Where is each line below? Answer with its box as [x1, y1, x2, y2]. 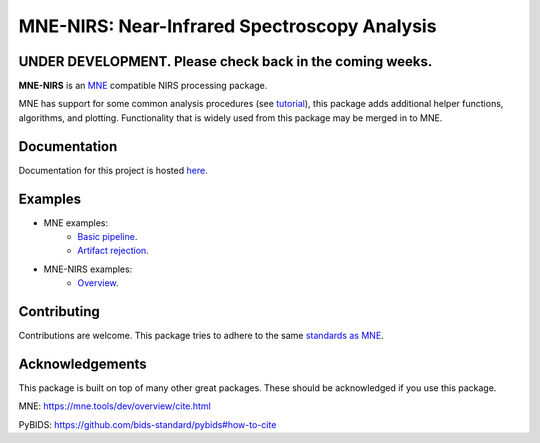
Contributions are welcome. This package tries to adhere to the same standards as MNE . [18, 330, 384, 342]
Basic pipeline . [77, 231, 138, 243]
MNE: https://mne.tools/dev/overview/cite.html [18, 400, 212, 412]
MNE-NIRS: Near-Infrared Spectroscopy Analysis [18, 15, 437, 37]
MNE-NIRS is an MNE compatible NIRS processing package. [18, 80, 268, 92]
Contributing [18, 303, 100, 320]
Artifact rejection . [77, 245, 149, 257]
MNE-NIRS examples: [43, 263, 133, 275]
